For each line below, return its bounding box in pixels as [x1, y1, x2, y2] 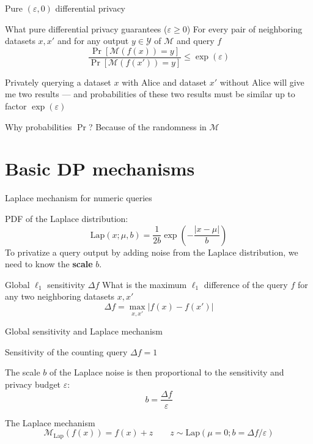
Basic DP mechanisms [5, 156, 195, 181]
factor [5, 100, 27, 113]
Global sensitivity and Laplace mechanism [5, 325, 163, 338]
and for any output [57, 34, 129, 47]
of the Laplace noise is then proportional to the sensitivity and [49, 366, 284, 379]
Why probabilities [5, 120, 72, 133]
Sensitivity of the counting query [5, 345, 128, 358]
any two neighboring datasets [5, 290, 115, 303]
